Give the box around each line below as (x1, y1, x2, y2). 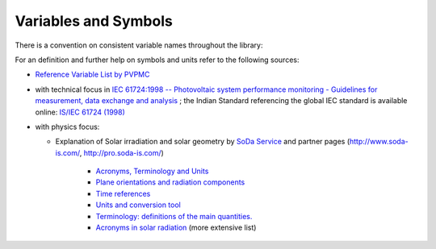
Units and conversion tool (95, 200, 181, 210)
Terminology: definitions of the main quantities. (95, 211, 253, 221)
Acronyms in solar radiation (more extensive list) (95, 222, 257, 233)
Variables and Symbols (15, 12, 173, 30)
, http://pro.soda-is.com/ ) (79, 147, 165, 157)
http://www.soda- (349, 137, 409, 147)
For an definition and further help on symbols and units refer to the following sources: (15, 55, 300, 64)
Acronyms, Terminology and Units (95, 166, 209, 176)
